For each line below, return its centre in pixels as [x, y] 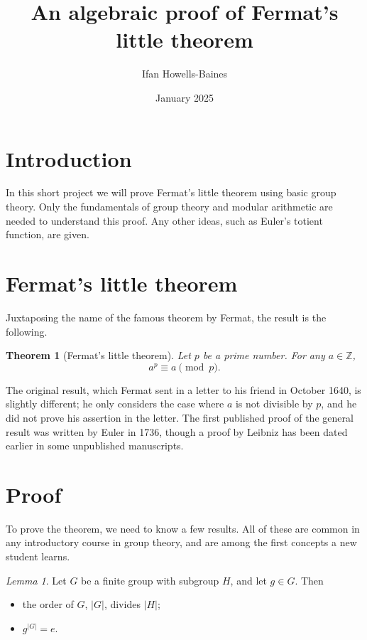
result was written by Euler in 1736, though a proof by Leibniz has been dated [177, 431]
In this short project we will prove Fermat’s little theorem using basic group [171, 192]
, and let [248, 580]
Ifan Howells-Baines [185, 74]
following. [27, 331]
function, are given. [48, 234]
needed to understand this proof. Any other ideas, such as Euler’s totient [164, 220]
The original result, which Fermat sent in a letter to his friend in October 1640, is [183, 389]
